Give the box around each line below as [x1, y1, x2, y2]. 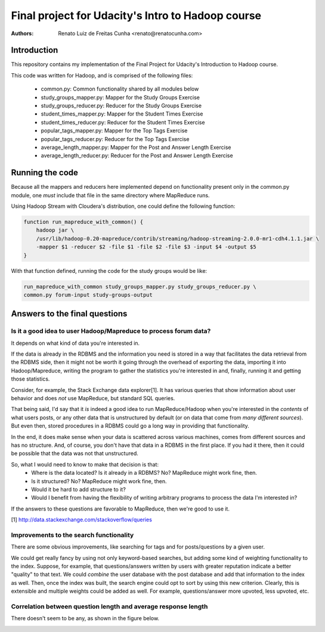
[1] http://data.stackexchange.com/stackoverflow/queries [11, 516, 152, 524]
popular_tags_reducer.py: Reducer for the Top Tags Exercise [41, 135, 190, 142]
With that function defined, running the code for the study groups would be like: [11, 267, 208, 274]
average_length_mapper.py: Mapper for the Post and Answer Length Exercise [41, 144, 231, 151]
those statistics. [11, 375, 50, 382]
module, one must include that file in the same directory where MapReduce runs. [11, 191, 210, 199]
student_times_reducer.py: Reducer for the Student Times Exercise [41, 119, 205, 126]
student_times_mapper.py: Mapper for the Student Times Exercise [41, 110, 203, 117]
